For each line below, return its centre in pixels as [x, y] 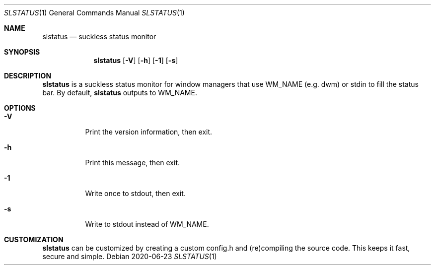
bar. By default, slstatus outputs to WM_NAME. [120, 93]
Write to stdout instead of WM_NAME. [147, 224]
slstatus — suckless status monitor [99, 36]
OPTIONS [20, 108]
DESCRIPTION [28, 76]
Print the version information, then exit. [149, 132]
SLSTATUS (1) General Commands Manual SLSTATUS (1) [94, 13]
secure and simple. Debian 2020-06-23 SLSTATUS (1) [130, 256]
